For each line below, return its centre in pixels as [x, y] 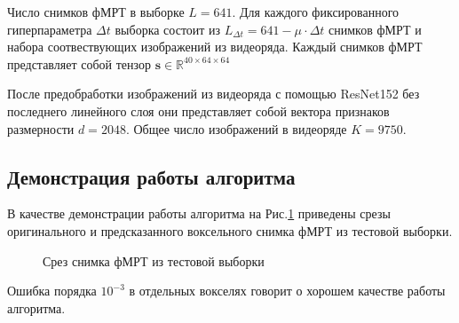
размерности [41, 128]
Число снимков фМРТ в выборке [96, 12]
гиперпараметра [50, 29]
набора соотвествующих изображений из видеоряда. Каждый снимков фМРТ [215, 47]
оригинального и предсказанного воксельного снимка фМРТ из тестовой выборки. [230, 230]
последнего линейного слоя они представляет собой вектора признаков [198, 110]
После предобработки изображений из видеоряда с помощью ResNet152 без [214, 94]
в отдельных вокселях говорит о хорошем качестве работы [287, 291]
